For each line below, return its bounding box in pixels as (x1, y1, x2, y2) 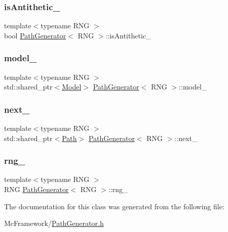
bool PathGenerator (4, 30, 66, 40)
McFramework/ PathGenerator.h (4, 218, 104, 228)
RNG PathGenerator (4, 184, 69, 195)
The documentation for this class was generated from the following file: (4, 201, 224, 211)
